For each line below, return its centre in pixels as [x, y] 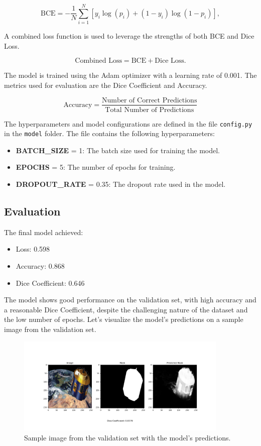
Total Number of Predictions [150, 110]
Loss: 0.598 [33, 249]
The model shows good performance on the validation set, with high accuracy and [130, 300]
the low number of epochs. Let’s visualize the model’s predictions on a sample [124, 319]
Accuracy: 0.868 [40, 266]
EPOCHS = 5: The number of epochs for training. [96, 167]
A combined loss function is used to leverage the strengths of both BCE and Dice [129, 36]
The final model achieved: [44, 232]
